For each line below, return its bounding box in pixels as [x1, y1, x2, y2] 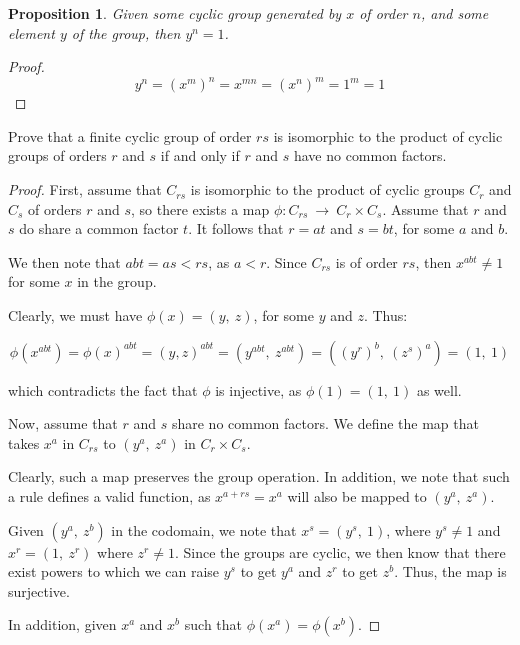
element [8, 22, 55, 43]
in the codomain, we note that [111, 519, 297, 540]
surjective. [8, 580, 70, 601]
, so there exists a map [130, 198, 270, 219]
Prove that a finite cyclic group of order [8, 125, 252, 146]
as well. [416, 379, 462, 400]
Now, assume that [8, 413, 118, 434]
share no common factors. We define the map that [171, 413, 479, 434]
